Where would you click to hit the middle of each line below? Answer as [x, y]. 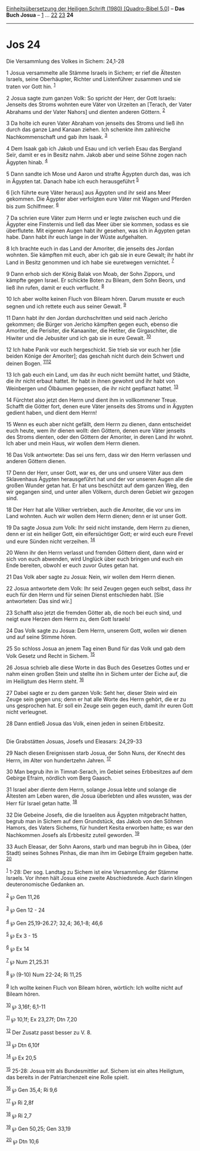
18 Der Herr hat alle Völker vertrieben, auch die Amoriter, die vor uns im [93, 509]
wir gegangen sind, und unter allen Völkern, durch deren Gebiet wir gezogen [100, 491]
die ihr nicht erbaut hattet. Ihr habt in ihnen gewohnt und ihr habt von [91, 381]
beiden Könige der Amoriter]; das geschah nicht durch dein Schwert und [95, 356]
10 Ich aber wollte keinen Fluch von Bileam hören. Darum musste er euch [96, 299]
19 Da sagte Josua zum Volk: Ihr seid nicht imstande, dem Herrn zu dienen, [98, 527]
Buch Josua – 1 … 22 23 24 [40, 15]
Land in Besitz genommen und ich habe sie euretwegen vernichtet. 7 [90, 261]
